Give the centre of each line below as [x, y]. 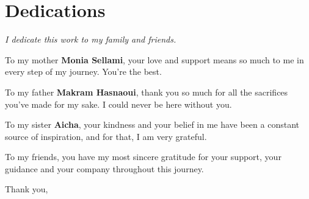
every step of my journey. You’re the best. [83, 72]
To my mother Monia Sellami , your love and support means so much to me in [154, 59]
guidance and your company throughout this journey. [104, 168]
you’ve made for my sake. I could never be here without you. [118, 104]
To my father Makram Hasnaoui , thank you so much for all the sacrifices [147, 92]
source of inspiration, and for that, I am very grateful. [106, 136]
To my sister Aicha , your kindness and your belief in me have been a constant [152, 124]
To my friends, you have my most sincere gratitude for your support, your [143, 157]
